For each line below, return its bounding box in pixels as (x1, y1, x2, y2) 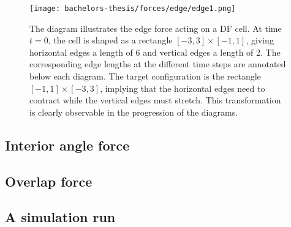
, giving (246, 34, 274, 47)
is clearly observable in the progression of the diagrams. (29, 105, 238, 118)
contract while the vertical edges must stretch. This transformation (29, 94, 281, 106)
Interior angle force (5, 135, 130, 154)
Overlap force (5, 171, 93, 190)
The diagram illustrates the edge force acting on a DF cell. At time (29, 21, 282, 34)
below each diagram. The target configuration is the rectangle (29, 70, 261, 83)
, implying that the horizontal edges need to (100, 81, 265, 94)
